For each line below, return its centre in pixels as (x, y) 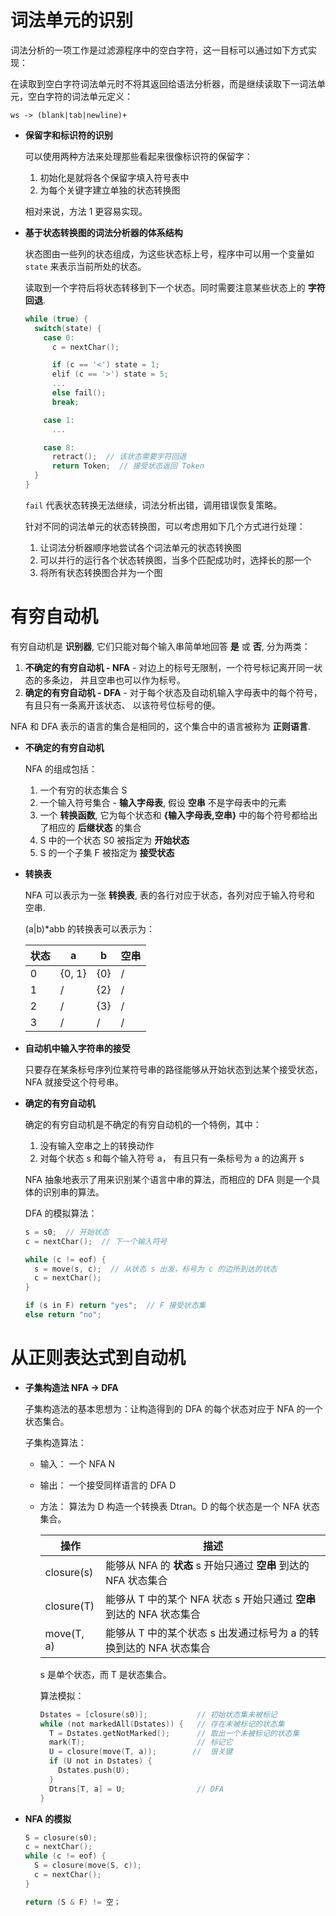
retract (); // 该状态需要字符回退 (119, 457)
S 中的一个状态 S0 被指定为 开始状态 (114, 840)
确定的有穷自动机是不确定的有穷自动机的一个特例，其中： (143, 1124)
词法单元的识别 (72, 20)
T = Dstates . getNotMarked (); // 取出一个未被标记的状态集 (174, 1733)
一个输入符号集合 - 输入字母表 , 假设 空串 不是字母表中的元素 (163, 802)
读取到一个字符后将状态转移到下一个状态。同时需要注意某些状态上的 (165, 287)
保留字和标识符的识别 (68, 135)
